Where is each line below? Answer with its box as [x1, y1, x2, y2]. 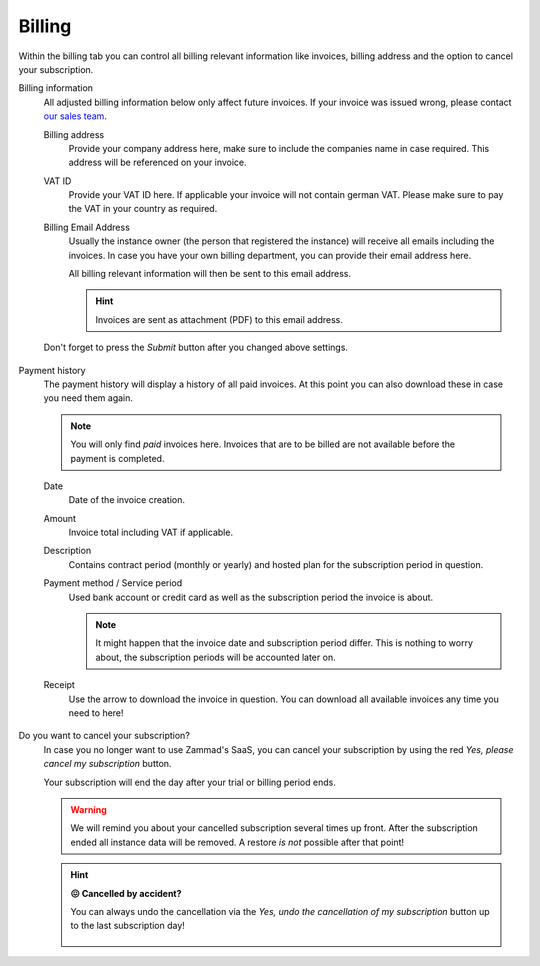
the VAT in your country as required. [68, 203, 218, 215]
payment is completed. [70, 452, 165, 464]
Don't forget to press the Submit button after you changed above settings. [43, 341, 349, 354]
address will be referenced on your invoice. [68, 156, 247, 169]
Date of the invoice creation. [68, 494, 185, 506]
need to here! [68, 707, 124, 719]
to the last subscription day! [70, 920, 185, 932]
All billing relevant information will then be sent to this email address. [68, 268, 352, 280]
